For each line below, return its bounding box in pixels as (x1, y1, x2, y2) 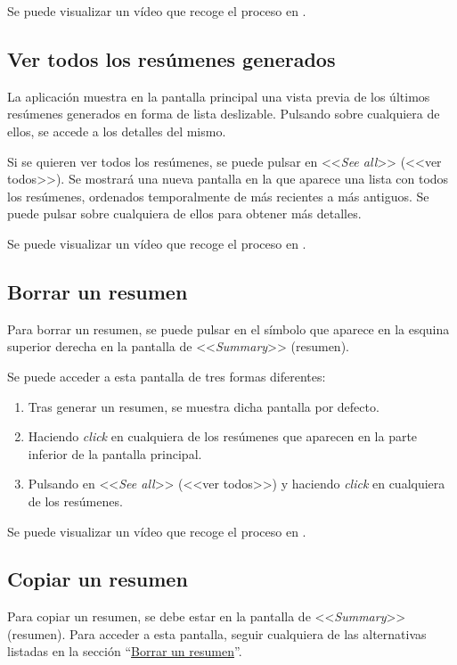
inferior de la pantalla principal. (28, 444, 202, 463)
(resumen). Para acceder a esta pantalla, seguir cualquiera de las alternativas (7, 624, 427, 643)
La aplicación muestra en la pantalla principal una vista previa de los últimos (7, 86, 430, 105)
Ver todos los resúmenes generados (7, 45, 336, 72)
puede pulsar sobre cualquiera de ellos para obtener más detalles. (7, 204, 362, 223)
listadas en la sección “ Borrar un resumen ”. (7, 642, 242, 661)
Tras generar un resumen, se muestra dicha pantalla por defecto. (28, 397, 379, 415)
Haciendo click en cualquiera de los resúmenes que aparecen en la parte (28, 427, 418, 446)
